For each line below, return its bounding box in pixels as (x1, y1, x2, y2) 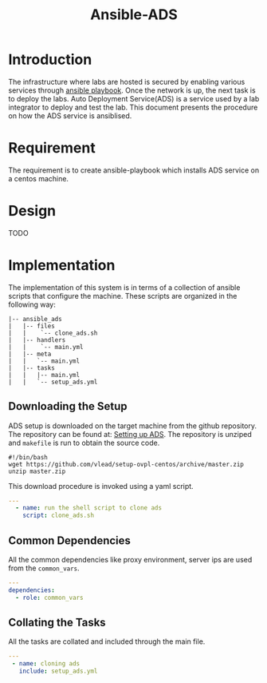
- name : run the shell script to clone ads (15, 504, 162, 512)
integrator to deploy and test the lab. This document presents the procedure (8, 102, 258, 112)
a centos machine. (8, 173, 69, 183)
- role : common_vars (15, 594, 84, 602)
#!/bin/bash (8, 453, 48, 461)
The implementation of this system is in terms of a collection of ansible (8, 282, 241, 292)
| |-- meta (8, 350, 52, 358)
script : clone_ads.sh (22, 511, 94, 520)
